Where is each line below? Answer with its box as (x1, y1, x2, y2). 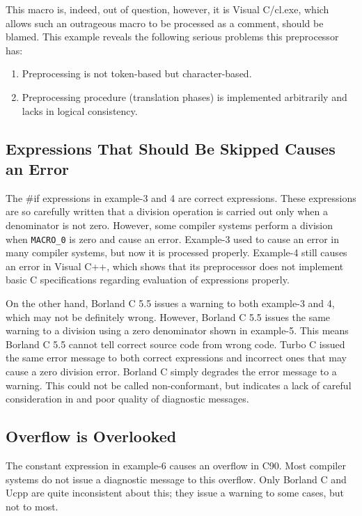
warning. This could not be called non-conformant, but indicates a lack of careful (6, 377, 352, 392)
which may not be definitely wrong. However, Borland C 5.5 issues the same (6, 309, 331, 324)
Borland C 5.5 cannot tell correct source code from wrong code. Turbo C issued (6, 336, 345, 351)
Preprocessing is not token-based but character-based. (22, 66, 252, 81)
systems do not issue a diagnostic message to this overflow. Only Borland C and (6, 471, 347, 486)
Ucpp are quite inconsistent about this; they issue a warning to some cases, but (6, 485, 344, 500)
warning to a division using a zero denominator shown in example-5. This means (6, 323, 349, 338)
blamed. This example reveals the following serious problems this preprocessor (6, 29, 339, 44)
